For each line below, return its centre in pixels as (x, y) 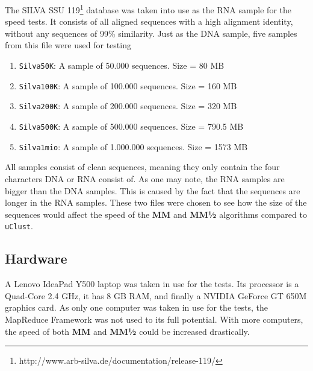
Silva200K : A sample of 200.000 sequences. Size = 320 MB (128, 106)
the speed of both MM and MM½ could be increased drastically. (127, 331)
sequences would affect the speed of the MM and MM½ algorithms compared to (156, 214)
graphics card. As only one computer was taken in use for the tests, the (136, 307)
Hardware (36, 258)
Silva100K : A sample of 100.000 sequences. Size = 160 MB (128, 85)
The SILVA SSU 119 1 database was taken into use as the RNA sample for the (148, 9)
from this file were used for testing (68, 45)
